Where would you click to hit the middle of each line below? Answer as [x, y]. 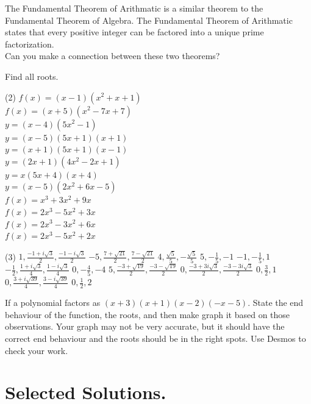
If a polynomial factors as [53, 303]
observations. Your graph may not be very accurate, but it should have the [145, 326]
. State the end [276, 303]
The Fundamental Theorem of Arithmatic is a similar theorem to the [134, 8]
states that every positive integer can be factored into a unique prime [134, 32]
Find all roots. [32, 76]
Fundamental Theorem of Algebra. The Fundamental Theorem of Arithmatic [149, 20]
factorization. [30, 44]
